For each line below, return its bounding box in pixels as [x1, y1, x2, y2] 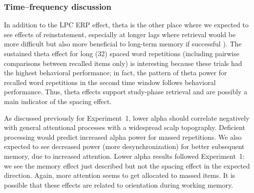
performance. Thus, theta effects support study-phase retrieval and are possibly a [4, 86, 248, 97]
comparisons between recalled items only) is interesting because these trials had [4, 58, 242, 68]
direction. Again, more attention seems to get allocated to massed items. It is [4, 170, 235, 180]
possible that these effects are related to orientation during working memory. [4, 179, 233, 190]
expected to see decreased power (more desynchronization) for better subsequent [4, 141, 245, 151]
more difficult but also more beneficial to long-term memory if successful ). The [4, 39, 242, 49]
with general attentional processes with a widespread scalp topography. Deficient [4, 122, 245, 132]
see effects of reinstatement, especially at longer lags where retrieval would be [4, 29, 236, 39]
